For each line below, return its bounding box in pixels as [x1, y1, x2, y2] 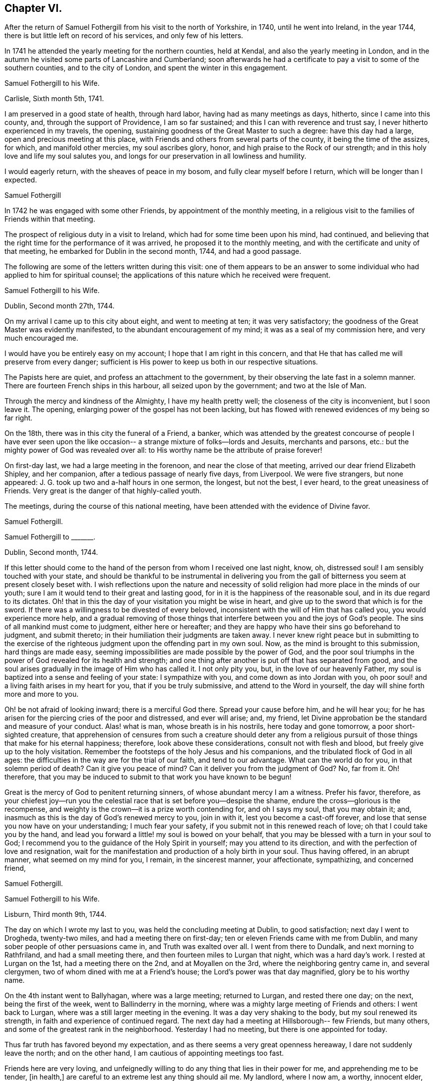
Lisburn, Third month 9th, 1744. [4, 910, 107, 919]
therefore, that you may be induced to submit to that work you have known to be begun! [4, 773, 292, 781]
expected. [4, 176, 37, 184]
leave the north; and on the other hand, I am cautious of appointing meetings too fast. [4, 1049, 284, 1058]
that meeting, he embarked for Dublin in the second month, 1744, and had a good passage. [4, 247, 302, 256]
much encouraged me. [4, 334, 78, 343]
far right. [4, 414, 33, 422]
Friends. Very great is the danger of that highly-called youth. [4, 486, 202, 495]
